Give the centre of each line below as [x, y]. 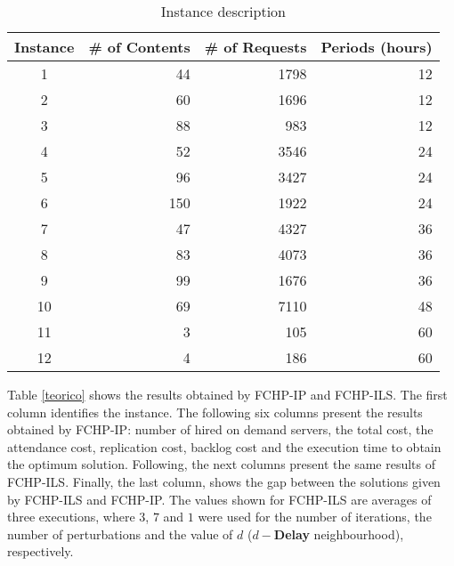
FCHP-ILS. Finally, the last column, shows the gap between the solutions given [224, 481]
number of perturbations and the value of [120, 534]
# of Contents [139, 47]
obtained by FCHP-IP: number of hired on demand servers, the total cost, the [220, 429]
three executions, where [71, 517]
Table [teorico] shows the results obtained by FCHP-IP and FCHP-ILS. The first [227, 394]
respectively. [41, 551]
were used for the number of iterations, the [315, 517]
